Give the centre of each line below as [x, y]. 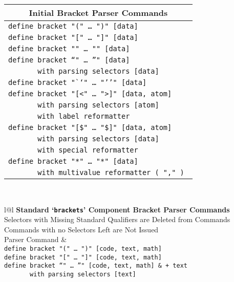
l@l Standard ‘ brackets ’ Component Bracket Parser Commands [117, 209]
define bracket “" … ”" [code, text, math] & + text [96, 266]
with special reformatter [88, 150]
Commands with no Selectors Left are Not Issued [81, 229]
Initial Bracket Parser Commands [98, 13]
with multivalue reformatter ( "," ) [111, 172]
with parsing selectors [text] [83, 274]
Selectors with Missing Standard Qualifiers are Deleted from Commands [117, 219]
